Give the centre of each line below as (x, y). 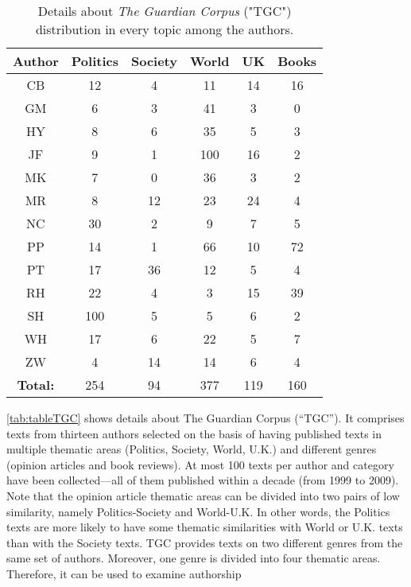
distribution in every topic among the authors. (165, 29)
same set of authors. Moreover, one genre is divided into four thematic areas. (194, 558)
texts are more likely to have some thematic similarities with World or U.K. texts (205, 527)
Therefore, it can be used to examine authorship (124, 573)
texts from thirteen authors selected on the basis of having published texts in (194, 433)
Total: (36, 385)
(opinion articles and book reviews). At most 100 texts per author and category (200, 464)
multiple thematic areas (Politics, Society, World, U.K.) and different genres (192, 449)
